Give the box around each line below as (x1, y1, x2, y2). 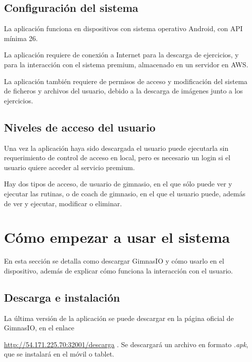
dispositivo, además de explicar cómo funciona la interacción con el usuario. (4, 265, 233, 275)
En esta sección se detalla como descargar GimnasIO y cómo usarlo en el (4, 256, 224, 266)
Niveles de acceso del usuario (4, 119, 156, 135)
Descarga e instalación (4, 289, 120, 305)
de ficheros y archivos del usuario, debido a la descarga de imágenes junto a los (4, 86, 243, 96)
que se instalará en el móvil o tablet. (4, 349, 115, 359)
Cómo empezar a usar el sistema (4, 227, 230, 247)
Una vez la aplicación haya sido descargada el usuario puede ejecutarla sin (4, 142, 229, 153)
